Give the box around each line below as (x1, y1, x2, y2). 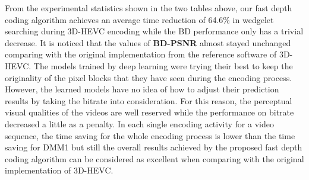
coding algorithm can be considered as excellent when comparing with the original (5, 152, 304, 165)
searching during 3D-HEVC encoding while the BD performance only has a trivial (5, 25, 304, 37)
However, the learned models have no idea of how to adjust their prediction (5, 83, 279, 95)
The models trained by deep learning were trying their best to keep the (33, 59, 293, 72)
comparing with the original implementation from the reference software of (5, 48, 277, 60)
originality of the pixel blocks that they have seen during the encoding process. (5, 71, 292, 83)
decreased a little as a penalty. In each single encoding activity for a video (5, 117, 274, 130)
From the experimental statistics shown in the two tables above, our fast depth (5, 2, 292, 14)
